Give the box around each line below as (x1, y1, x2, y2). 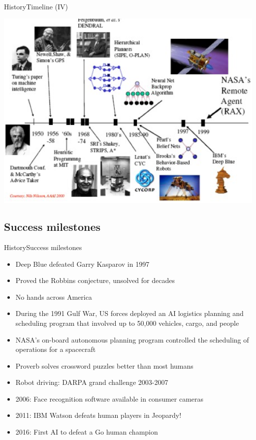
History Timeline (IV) (4, 1, 68, 11)
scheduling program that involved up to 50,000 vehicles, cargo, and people (15, 317, 239, 328)
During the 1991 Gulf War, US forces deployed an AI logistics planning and (15, 308, 244, 318)
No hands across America (15, 291, 92, 302)
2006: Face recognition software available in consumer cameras (15, 393, 204, 404)
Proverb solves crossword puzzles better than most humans (15, 360, 193, 371)
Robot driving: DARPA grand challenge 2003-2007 (15, 377, 168, 387)
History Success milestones (4, 242, 82, 252)
